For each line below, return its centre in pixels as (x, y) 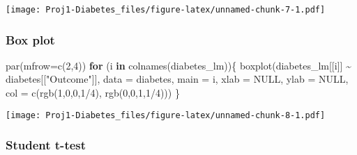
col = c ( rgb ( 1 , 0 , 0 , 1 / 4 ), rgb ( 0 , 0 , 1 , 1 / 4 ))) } (93, 93)
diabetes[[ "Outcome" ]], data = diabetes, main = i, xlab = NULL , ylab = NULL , (177, 79)
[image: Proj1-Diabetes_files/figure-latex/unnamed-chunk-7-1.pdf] (166, 10)
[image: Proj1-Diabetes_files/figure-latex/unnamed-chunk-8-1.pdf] (166, 115)
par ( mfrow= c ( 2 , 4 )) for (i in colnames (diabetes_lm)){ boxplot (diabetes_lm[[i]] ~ (178, 65)
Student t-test (46, 145)
